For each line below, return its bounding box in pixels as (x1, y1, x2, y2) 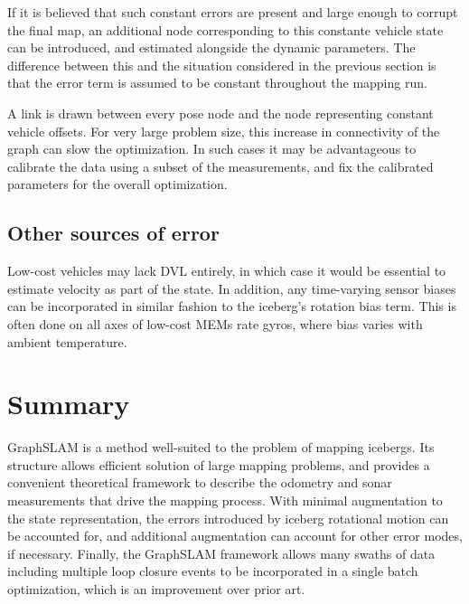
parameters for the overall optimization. (7, 175, 228, 193)
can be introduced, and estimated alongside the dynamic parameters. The (7, 38, 416, 57)
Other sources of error (7, 219, 220, 247)
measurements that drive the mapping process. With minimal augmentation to (7, 491, 443, 510)
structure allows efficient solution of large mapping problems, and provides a (7, 455, 430, 474)
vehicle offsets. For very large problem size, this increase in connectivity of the (7, 121, 440, 140)
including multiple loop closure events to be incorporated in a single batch (7, 562, 418, 580)
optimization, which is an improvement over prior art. (7, 579, 305, 598)
